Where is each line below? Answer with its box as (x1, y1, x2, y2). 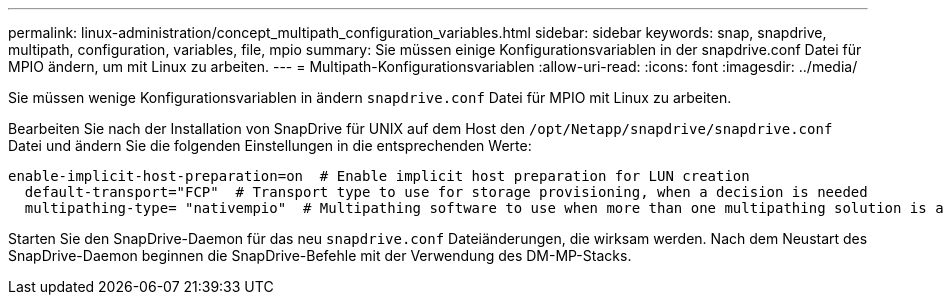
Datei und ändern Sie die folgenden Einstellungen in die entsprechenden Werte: (8, 137, 532, 154)
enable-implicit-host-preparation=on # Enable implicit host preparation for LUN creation (8, 168, 750, 184)
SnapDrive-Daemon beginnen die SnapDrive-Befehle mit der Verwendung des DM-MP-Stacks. (8, 247, 632, 264)
